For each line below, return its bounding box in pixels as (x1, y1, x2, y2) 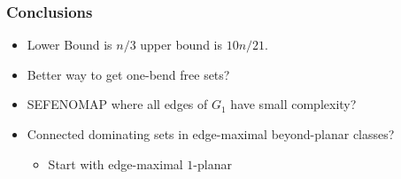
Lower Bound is (27, 35, 112, 54)
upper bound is (140, 35, 223, 54)
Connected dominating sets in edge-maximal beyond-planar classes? (27, 125, 395, 143)
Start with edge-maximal (48, 154, 183, 173)
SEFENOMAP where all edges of (27, 95, 208, 113)
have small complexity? (230, 95, 357, 113)
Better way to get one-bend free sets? (27, 65, 230, 83)
